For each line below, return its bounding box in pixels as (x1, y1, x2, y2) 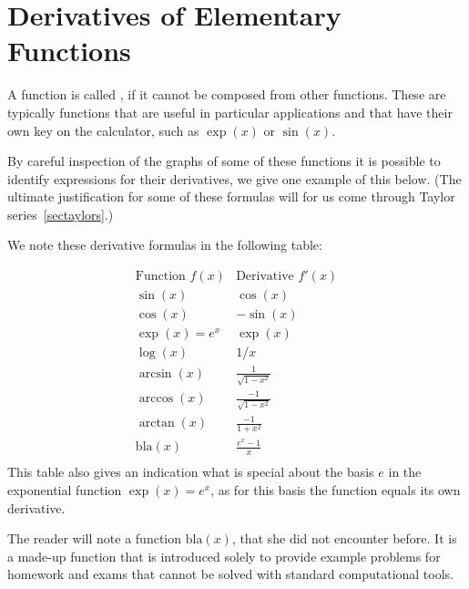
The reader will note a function (7, 529, 182, 548)
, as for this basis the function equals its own (210, 480, 461, 499)
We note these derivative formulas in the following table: (7, 235, 322, 254)
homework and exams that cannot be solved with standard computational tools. (7, 564, 454, 584)
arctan (138, 417, 175, 430)
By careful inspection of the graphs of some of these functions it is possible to (7, 151, 441, 170)
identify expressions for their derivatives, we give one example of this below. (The (7, 169, 462, 188)
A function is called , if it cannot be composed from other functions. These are (7, 85, 446, 104)
